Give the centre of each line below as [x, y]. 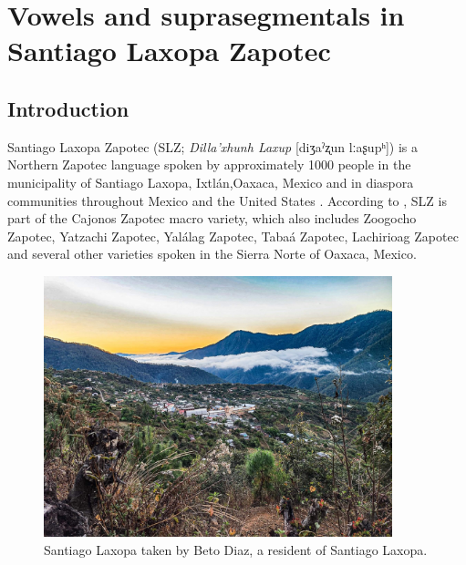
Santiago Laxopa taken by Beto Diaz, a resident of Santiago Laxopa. [236, 549]
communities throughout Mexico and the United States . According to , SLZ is [227, 200]
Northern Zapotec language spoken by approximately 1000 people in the [209, 164]
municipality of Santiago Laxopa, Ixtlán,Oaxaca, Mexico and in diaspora [211, 182]
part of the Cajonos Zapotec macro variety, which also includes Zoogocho [212, 218]
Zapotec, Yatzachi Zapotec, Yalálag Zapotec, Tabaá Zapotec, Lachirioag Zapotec [233, 236]
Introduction [68, 108]
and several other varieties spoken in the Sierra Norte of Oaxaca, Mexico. [212, 254]
